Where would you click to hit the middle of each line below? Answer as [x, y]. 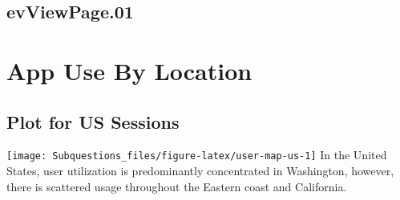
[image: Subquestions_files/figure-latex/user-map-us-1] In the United [197, 155]
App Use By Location [129, 70]
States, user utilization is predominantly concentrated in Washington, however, [200, 171]
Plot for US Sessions [93, 121]
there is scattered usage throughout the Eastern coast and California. [177, 186]
